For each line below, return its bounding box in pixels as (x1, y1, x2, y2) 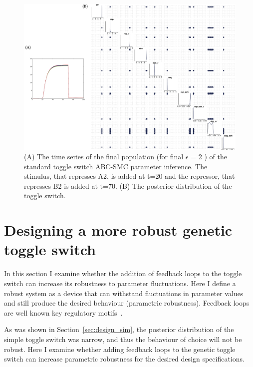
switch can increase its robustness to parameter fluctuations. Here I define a (4, 278, 236, 288)
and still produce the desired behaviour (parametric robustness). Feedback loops (4, 298, 250, 308)
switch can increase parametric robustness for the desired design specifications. (4, 354, 245, 364)
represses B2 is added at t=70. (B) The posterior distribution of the (24, 180, 232, 191)
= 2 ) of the (191, 151, 227, 162)
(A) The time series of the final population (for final (24, 151, 184, 162)
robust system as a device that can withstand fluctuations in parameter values (4, 288, 244, 298)
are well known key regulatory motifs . (4, 307, 123, 318)
